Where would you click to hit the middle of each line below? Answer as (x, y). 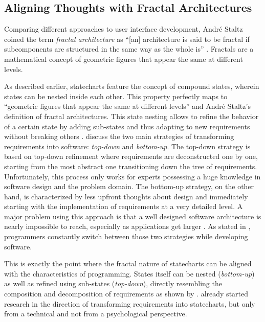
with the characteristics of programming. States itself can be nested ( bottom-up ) (129, 273)
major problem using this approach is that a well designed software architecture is (133, 216)
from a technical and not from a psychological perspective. (96, 314)
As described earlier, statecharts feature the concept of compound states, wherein (132, 86)
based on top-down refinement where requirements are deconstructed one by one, (131, 156)
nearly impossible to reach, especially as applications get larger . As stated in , (127, 226)
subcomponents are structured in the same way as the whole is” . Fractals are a (129, 49)
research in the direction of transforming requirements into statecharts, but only (130, 303)
